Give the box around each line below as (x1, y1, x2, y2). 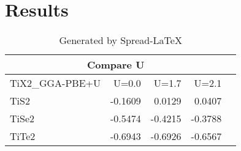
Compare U (87, 57, 145, 72)
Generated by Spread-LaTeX (59, 33, 182, 48)
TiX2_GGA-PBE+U (10, 76, 101, 90)
